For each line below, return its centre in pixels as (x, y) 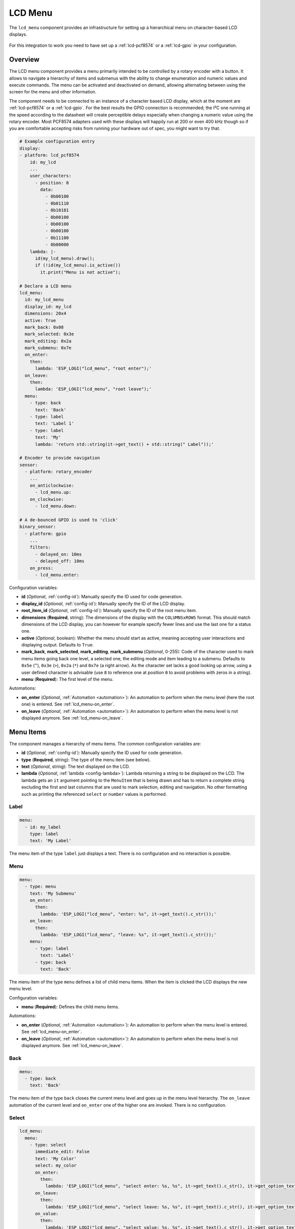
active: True (40, 320)
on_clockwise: (47, 499)
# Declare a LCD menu (45, 286)
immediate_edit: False (62, 1152)
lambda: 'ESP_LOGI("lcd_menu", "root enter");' (93, 368)
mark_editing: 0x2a (48, 341)
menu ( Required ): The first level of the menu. (67, 679)
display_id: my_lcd (48, 307)
